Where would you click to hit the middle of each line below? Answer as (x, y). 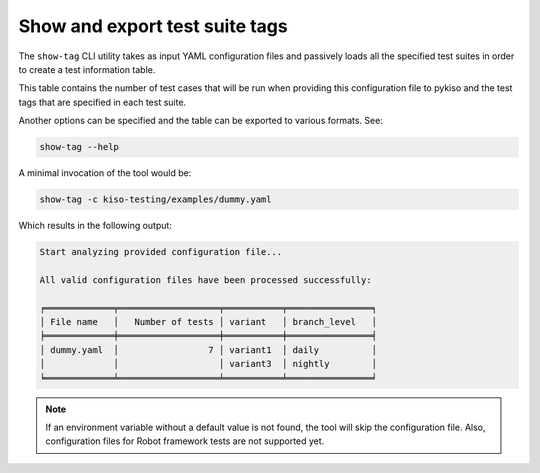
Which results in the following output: (95, 226)
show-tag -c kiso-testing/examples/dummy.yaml (155, 199)
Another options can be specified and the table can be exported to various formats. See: (201, 121)
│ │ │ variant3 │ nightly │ (208, 364)
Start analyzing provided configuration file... (161, 252)
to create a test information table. (87, 69)
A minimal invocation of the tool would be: (105, 173)
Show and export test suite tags (153, 26)
